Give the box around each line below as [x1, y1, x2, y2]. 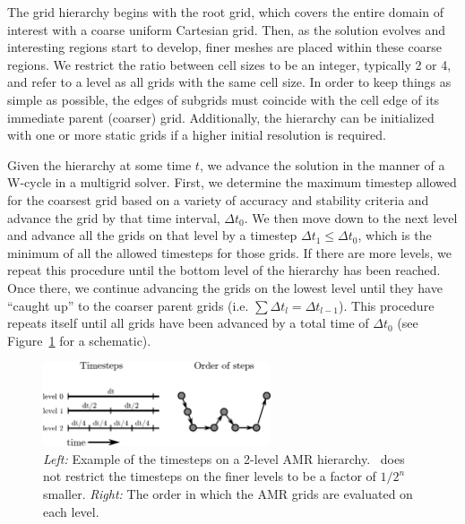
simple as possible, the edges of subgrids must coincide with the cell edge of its [7, 90, 440, 108]
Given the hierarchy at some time [7, 155, 192, 174]
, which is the [357, 226, 432, 245]
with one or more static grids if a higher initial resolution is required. [7, 125, 386, 144]
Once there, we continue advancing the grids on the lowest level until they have [7, 278, 443, 296]
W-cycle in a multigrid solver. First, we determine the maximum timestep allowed [7, 173, 457, 192]
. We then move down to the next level [244, 208, 458, 227]
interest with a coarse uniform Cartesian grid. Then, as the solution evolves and [7, 20, 446, 39]
